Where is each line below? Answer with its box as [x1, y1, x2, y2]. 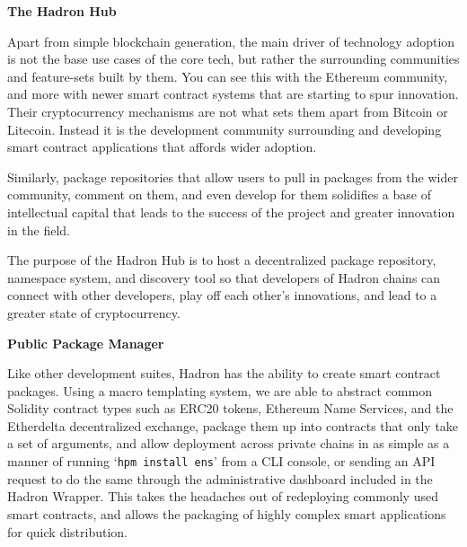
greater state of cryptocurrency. [7, 303, 181, 322]
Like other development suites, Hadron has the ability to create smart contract [7, 364, 441, 383]
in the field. [7, 220, 71, 239]
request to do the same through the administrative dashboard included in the [7, 469, 433, 488]
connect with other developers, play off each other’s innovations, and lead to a [7, 286, 437, 304]
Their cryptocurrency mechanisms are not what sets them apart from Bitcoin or [7, 101, 448, 120]
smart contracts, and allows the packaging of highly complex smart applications [7, 504, 446, 523]
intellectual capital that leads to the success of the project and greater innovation [7, 202, 455, 221]
